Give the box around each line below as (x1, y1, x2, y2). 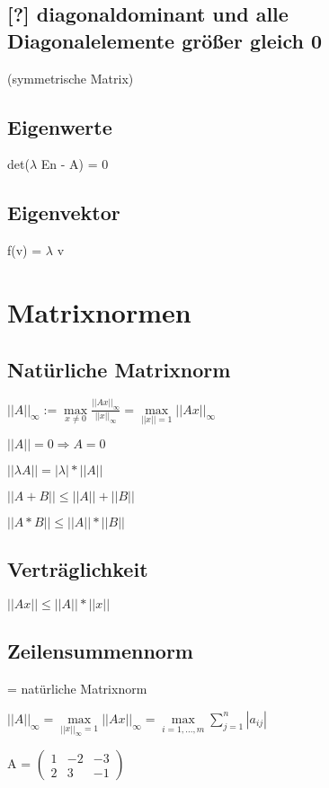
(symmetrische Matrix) (7, 68, 134, 87)
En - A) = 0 (40, 155, 109, 173)
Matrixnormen (7, 293, 191, 330)
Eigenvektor (7, 199, 120, 226)
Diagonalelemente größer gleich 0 (7, 26, 323, 54)
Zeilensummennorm (7, 637, 193, 665)
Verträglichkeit (7, 555, 148, 583)
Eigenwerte (7, 112, 112, 140)
